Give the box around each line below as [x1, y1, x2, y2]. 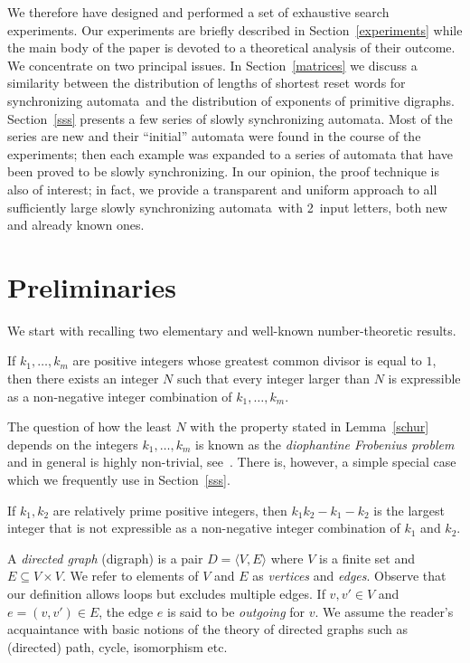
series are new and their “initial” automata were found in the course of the [7, 127, 421, 146]
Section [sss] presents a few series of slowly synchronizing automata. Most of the [7, 109, 453, 128]
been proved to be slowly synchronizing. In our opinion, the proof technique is [7, 162, 439, 181]
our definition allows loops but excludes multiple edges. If [7, 583, 325, 602]
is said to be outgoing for [167, 601, 305, 620]
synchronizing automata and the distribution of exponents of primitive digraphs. [7, 90, 455, 109]
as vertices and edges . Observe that [252, 566, 446, 585]
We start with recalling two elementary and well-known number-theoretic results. [7, 320, 456, 339]
